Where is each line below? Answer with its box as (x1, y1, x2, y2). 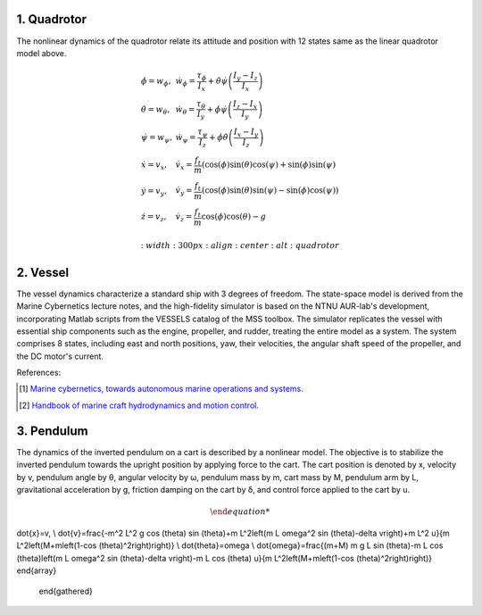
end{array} (16, 565, 57, 576)
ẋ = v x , (140, 159, 168, 171)
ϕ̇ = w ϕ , (140, 76, 171, 88)
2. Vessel (16, 264, 70, 280)
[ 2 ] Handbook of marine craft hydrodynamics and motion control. (19, 400, 259, 411)
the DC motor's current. (16, 351, 104, 362)
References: (16, 367, 62, 378)
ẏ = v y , (140, 186, 168, 198)
